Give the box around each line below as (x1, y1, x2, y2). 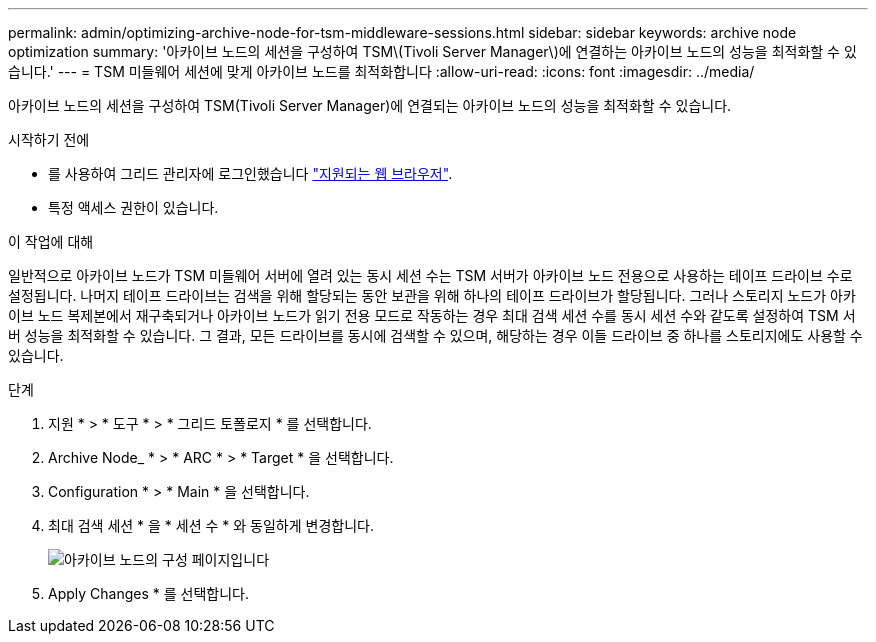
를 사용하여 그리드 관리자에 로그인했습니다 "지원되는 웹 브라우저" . (48, 165, 453, 182)
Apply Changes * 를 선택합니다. (48, 585, 249, 602)
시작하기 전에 (8, 131, 90, 148)
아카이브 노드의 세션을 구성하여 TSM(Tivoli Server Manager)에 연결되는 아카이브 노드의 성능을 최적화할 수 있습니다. (8, 97, 732, 114)
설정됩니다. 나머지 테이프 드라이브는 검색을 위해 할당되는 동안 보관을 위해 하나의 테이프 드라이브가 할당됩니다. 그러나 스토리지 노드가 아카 (8, 287, 856, 304)
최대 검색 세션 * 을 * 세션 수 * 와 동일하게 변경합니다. (48, 517, 374, 534)
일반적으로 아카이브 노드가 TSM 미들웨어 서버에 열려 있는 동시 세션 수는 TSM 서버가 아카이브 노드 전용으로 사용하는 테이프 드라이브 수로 (8, 267, 853, 284)
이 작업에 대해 (8, 233, 94, 250)
